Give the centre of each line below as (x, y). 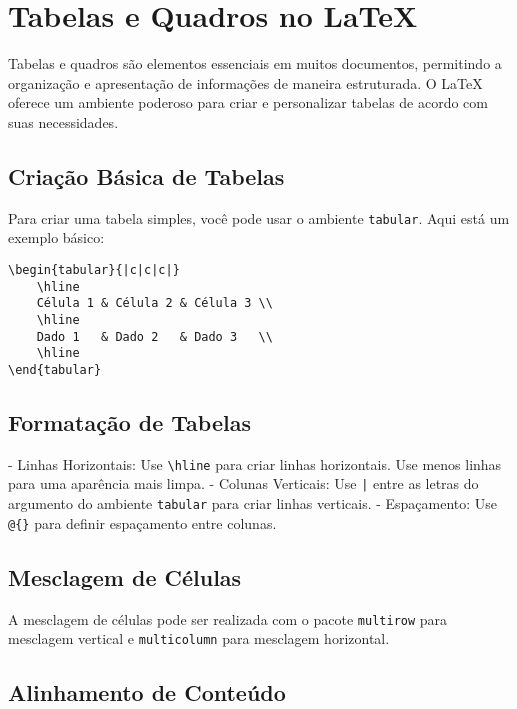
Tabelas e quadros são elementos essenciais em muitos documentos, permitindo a (255, 63)
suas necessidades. (63, 121)
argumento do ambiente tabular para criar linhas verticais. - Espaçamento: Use (253, 503)
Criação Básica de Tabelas (146, 175)
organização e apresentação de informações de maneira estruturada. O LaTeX (245, 82)
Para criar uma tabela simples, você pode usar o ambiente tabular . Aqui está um (259, 217)
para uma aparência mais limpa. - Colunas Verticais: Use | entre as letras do (243, 483)
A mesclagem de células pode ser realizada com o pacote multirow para (228, 618)
